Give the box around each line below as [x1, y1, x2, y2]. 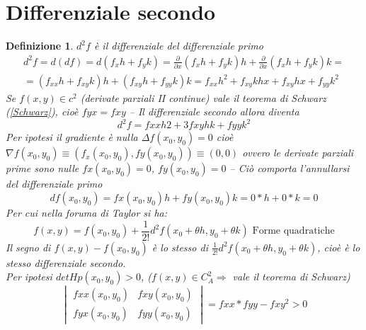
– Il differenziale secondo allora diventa [129, 104, 299, 119]
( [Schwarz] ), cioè [6, 104, 79, 119]
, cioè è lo [317, 239, 360, 254]
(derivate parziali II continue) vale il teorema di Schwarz [80, 90, 326, 105]
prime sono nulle [6, 161, 79, 176]
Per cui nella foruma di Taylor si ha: [6, 205, 168, 220]
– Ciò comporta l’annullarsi [229, 161, 350, 176]
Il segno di [6, 239, 51, 254]
